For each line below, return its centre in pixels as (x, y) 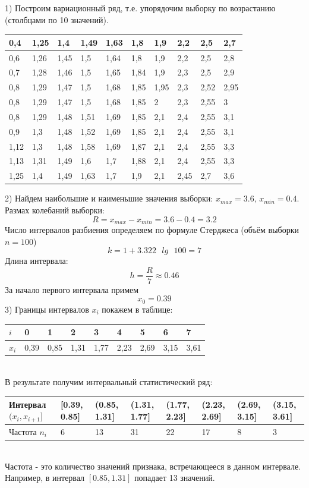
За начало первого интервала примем (72, 289)
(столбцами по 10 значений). (57, 19)
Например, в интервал (45, 478)
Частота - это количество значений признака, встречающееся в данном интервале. (153, 466)
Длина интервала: (37, 261)
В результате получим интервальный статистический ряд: (109, 381)
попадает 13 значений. (175, 478)
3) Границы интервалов (47, 309)
